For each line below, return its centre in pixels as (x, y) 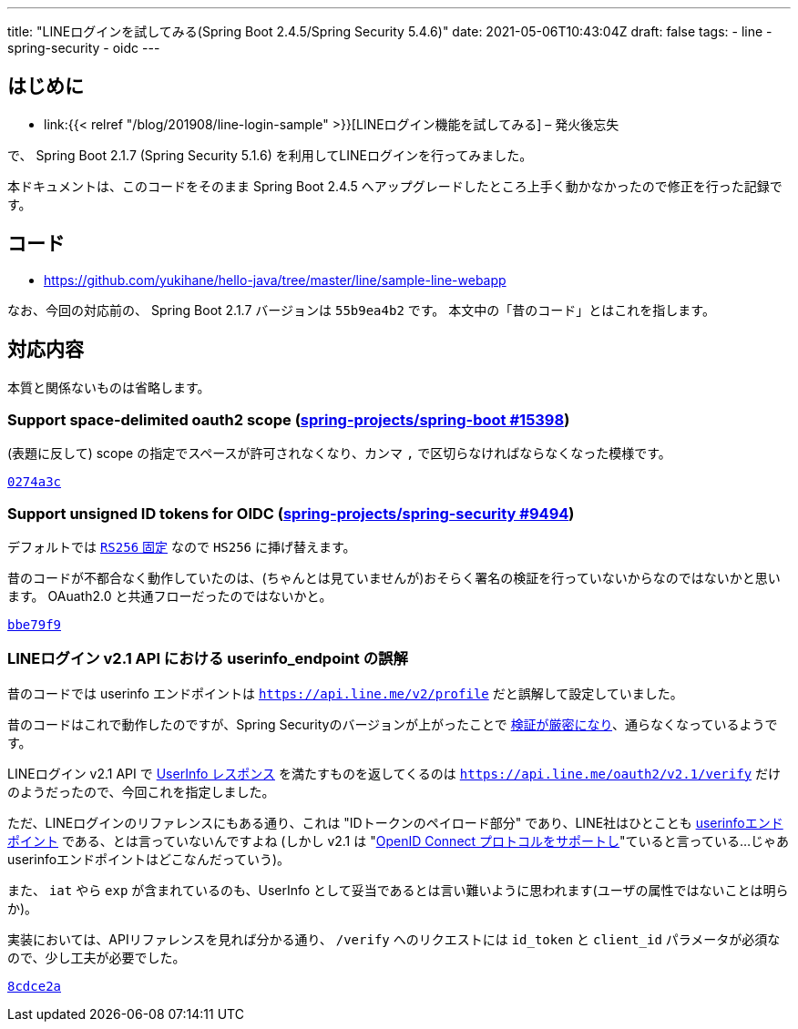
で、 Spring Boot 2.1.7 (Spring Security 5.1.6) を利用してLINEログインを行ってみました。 (270, 155)
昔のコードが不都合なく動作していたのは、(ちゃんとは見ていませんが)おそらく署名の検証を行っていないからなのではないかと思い (394, 578)
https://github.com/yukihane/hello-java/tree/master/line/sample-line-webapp (275, 280)
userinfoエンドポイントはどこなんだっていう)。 (149, 859)
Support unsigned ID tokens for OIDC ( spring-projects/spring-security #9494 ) (291, 513)
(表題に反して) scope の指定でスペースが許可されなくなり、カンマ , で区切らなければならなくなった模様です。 (339, 453)
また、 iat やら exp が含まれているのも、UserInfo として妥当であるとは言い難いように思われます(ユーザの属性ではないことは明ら (398, 890)
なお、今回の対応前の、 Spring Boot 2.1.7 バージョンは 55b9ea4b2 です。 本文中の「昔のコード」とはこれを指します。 (361, 310)
